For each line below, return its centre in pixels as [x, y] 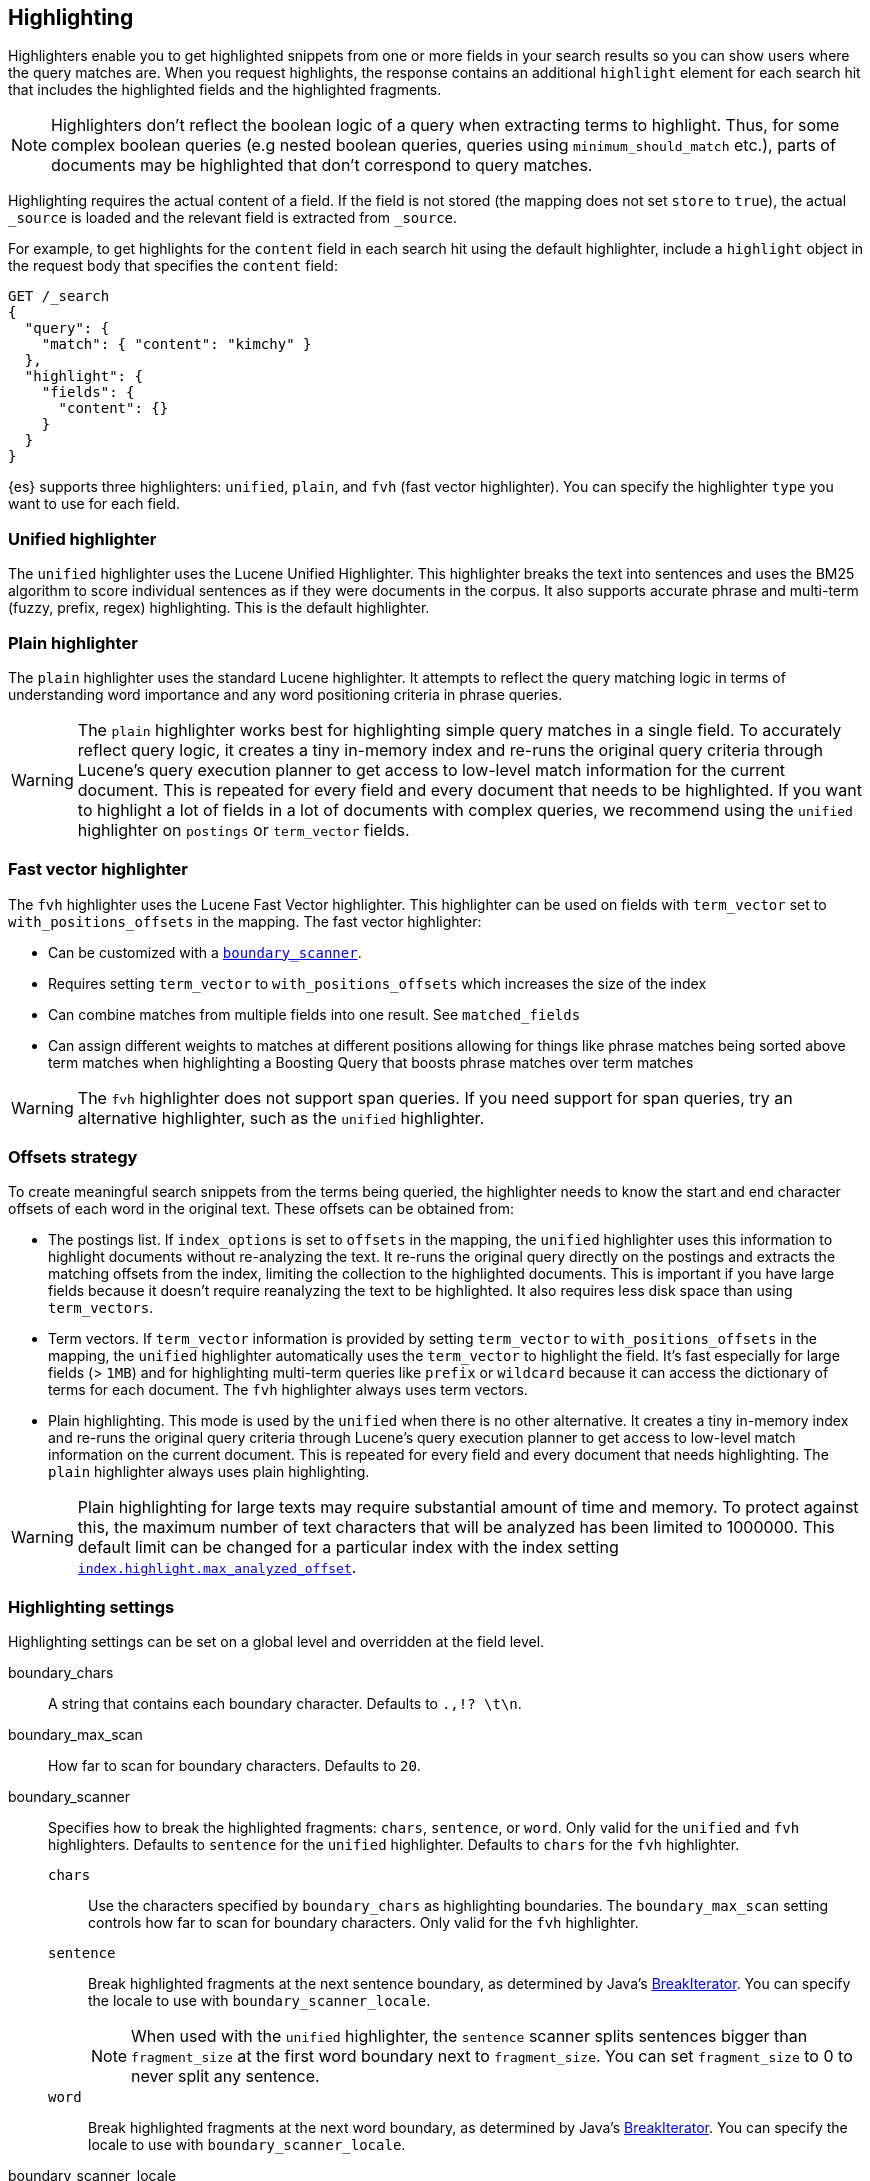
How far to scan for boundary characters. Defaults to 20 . [234, 1766]
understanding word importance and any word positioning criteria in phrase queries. [285, 694]
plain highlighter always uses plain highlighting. [209, 1472]
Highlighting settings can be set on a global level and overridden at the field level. [276, 1642]
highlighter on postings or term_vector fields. [243, 829]
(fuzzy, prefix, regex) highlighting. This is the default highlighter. [219, 608]
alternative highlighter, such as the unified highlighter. [281, 1117]
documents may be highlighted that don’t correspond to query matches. [322, 165]
